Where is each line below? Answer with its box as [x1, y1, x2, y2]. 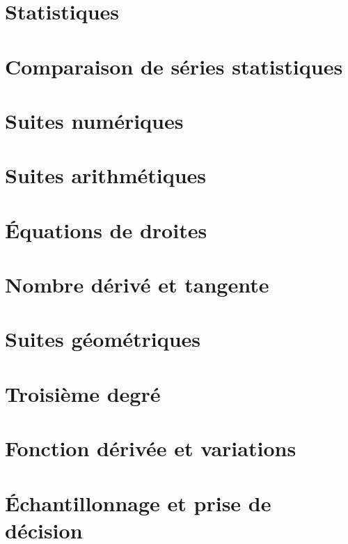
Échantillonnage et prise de [5, 488, 271, 517]
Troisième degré [5, 379, 161, 407]
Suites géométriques [5, 325, 201, 353]
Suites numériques [5, 106, 184, 134]
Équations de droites [5, 215, 207, 244]
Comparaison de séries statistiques [5, 52, 343, 80]
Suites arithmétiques [5, 161, 207, 189]
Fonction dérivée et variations [5, 434, 296, 463]
